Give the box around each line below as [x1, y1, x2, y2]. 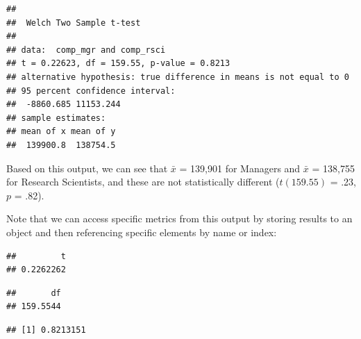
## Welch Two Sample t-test [6, 17, 141, 28]
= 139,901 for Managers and [179, 160, 301, 175]
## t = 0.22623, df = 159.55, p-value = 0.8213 [6, 58, 230, 69]
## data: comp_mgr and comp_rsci [6, 44, 166, 55]
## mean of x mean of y [6, 126, 116, 137]
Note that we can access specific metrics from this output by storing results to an [6, 211, 353, 226]
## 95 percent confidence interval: [6, 85, 176, 96]
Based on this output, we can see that [6, 160, 168, 175]
